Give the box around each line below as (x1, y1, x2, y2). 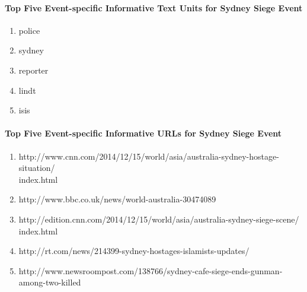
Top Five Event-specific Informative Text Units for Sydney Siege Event (5, 1, 303, 14)
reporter (18, 64, 49, 76)
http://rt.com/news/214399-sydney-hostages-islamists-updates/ (18, 245, 250, 257)
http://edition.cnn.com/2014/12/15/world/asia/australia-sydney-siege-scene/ (18, 212, 299, 225)
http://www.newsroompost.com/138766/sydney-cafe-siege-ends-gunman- (18, 264, 283, 277)
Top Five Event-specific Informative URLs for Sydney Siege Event (5, 127, 282, 139)
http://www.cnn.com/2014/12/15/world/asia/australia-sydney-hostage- (18, 150, 279, 162)
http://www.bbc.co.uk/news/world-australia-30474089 (18, 193, 216, 205)
